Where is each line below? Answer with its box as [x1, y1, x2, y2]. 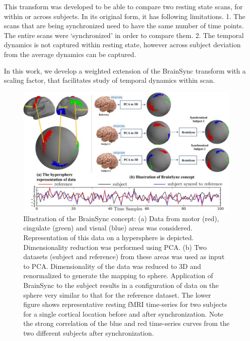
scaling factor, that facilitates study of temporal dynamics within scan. [4, 75, 215, 85]
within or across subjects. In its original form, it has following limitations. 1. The [4, 11, 246, 21]
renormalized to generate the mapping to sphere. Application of [23, 270, 213, 281]
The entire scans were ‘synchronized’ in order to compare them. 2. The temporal [4, 30, 244, 40]
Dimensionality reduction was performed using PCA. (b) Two [23, 242, 207, 252]
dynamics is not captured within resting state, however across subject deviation [4, 39, 241, 50]
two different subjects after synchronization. [23, 328, 154, 338]
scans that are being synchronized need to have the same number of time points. [4, 20, 244, 31]
